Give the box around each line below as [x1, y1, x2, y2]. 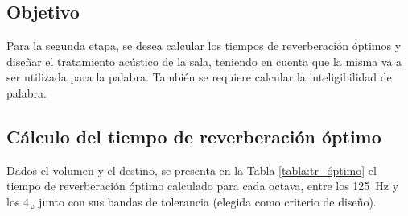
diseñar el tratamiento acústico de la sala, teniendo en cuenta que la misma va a [6, 52, 402, 69]
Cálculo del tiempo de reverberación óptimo [6, 123, 381, 148]
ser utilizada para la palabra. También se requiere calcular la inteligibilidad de [6, 69, 392, 85]
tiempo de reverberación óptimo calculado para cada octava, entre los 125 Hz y [6, 177, 399, 194]
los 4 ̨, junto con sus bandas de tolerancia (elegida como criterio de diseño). [6, 193, 377, 210]
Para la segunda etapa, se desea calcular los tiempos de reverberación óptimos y [6, 37, 402, 54]
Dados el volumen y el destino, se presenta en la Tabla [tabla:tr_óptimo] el [6, 161, 377, 178]
